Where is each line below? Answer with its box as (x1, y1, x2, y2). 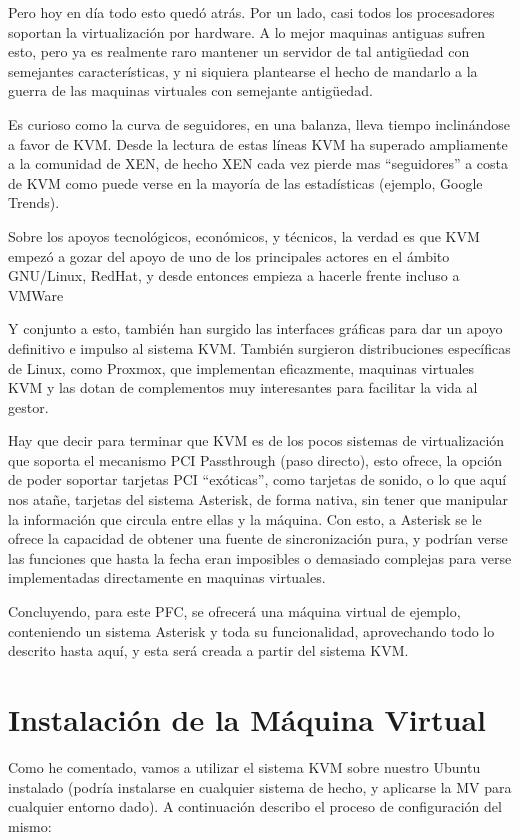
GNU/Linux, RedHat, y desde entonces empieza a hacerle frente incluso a (8, 265, 460, 286)
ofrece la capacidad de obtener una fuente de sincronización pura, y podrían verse (8, 528, 508, 549)
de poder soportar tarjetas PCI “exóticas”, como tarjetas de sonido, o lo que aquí (8, 469, 507, 490)
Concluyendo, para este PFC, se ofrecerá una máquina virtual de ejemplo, (8, 601, 461, 622)
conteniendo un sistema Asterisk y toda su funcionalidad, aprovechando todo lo (8, 620, 495, 641)
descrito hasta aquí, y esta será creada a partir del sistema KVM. (8, 640, 409, 661)
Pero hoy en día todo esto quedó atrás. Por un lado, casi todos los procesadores (8, 2, 495, 22)
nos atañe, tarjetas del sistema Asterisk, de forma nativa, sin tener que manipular (8, 489, 509, 510)
